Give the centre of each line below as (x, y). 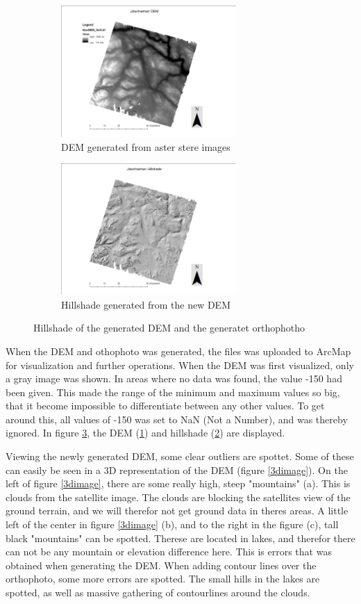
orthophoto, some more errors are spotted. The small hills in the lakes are (163, 579)
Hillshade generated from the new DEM (146, 304)
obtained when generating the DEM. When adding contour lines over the (161, 565)
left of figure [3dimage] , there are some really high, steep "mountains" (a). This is (178, 483)
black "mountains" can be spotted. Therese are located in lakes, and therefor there (180, 538)
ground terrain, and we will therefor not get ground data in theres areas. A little (177, 511)
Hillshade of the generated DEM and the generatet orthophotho (169, 328)
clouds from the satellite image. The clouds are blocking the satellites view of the (178, 497)
